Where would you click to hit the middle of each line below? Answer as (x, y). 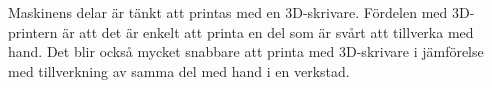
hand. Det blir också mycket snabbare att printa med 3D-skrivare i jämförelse (246, 51)
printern (33, 31)
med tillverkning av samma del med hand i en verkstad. (179, 70)
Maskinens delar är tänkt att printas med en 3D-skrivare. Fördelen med (228, 12)
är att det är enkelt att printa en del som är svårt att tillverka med (268, 31)
